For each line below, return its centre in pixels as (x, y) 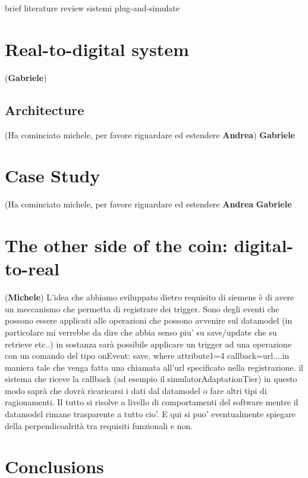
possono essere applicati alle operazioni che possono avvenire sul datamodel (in (149, 320)
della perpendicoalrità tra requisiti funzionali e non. (99, 425)
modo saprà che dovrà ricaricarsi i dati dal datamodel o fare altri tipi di (136, 390)
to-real (32, 269)
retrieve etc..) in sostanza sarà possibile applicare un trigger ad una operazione (148, 344)
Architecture (45, 109)
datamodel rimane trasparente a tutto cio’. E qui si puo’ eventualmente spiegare (150, 414)
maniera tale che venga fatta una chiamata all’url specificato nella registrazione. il (154, 367)
